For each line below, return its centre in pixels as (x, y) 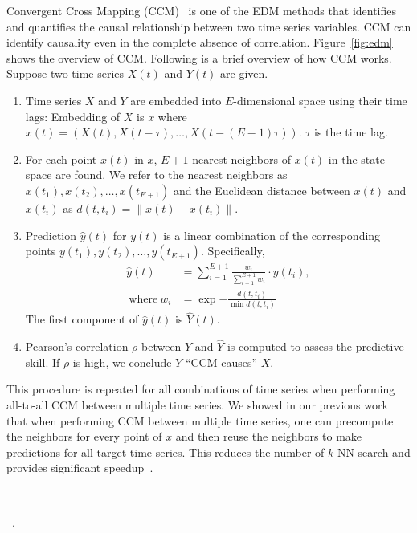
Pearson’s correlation (77, 346)
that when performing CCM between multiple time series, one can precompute (200, 420)
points (41, 251)
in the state (356, 159)
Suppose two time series (65, 73)
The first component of (82, 319)
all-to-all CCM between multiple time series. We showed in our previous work (197, 405)
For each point (61, 159)
